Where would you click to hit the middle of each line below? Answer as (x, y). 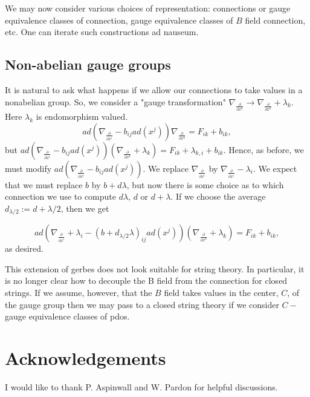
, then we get (85, 208)
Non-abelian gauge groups (88, 64)
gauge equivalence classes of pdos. (67, 316)
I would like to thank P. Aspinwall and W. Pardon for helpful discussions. (141, 386)
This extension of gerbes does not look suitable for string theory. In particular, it (155, 268)
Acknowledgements (86, 358)
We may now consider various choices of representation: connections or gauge (148, 8)
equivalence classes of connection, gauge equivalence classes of (119, 20)
